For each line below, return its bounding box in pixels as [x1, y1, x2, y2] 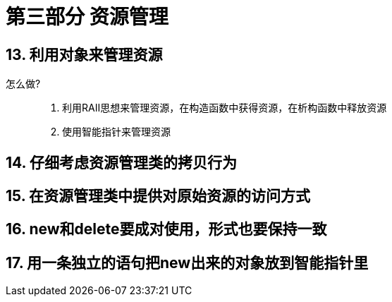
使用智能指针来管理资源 [62, 126, 171, 138]
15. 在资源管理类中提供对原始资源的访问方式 [6, 187, 310, 205]
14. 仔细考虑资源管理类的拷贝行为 [6, 153, 237, 171]
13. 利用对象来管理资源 [6, 45, 163, 64]
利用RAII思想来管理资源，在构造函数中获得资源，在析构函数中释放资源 [62, 102, 387, 114]
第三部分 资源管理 [6, 5, 169, 29]
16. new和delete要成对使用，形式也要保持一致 [6, 220, 327, 238]
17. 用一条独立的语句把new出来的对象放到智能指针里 [6, 253, 369, 272]
